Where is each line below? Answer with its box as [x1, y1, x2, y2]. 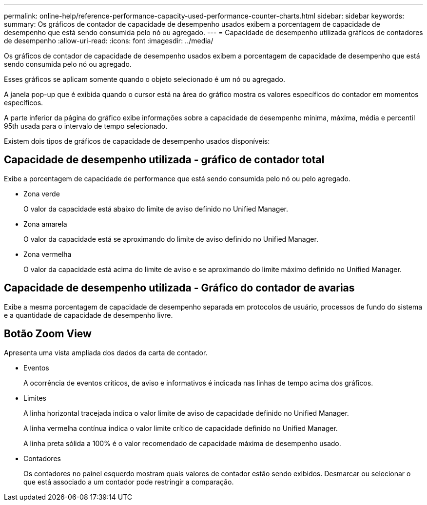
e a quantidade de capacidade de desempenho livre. [4, 311, 173, 319]
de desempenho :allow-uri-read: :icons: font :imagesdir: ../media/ [4, 37, 213, 45]
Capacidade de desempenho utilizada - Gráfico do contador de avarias [4, 282, 355, 294]
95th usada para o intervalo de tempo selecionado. [4, 122, 168, 130]
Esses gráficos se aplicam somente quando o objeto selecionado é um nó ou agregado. [4, 75, 285, 83]
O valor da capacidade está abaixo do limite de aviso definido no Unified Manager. [23, 204, 289, 213]
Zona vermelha [23, 250, 72, 258]
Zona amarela [23, 219, 67, 228]
